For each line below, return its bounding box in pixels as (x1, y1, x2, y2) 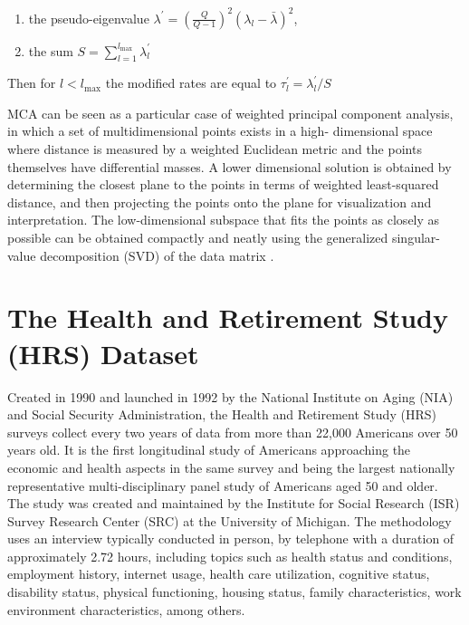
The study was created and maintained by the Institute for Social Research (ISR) (7, 494, 460, 513)
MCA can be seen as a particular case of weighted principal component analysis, (7, 103, 454, 122)
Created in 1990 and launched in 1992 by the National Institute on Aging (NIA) (7, 387, 454, 406)
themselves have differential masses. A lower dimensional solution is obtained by (7, 157, 452, 176)
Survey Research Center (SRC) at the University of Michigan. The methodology (7, 511, 452, 530)
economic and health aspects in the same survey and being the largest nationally (7, 457, 455, 476)
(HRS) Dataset (7, 334, 199, 371)
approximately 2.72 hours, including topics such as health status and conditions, (7, 546, 453, 565)
